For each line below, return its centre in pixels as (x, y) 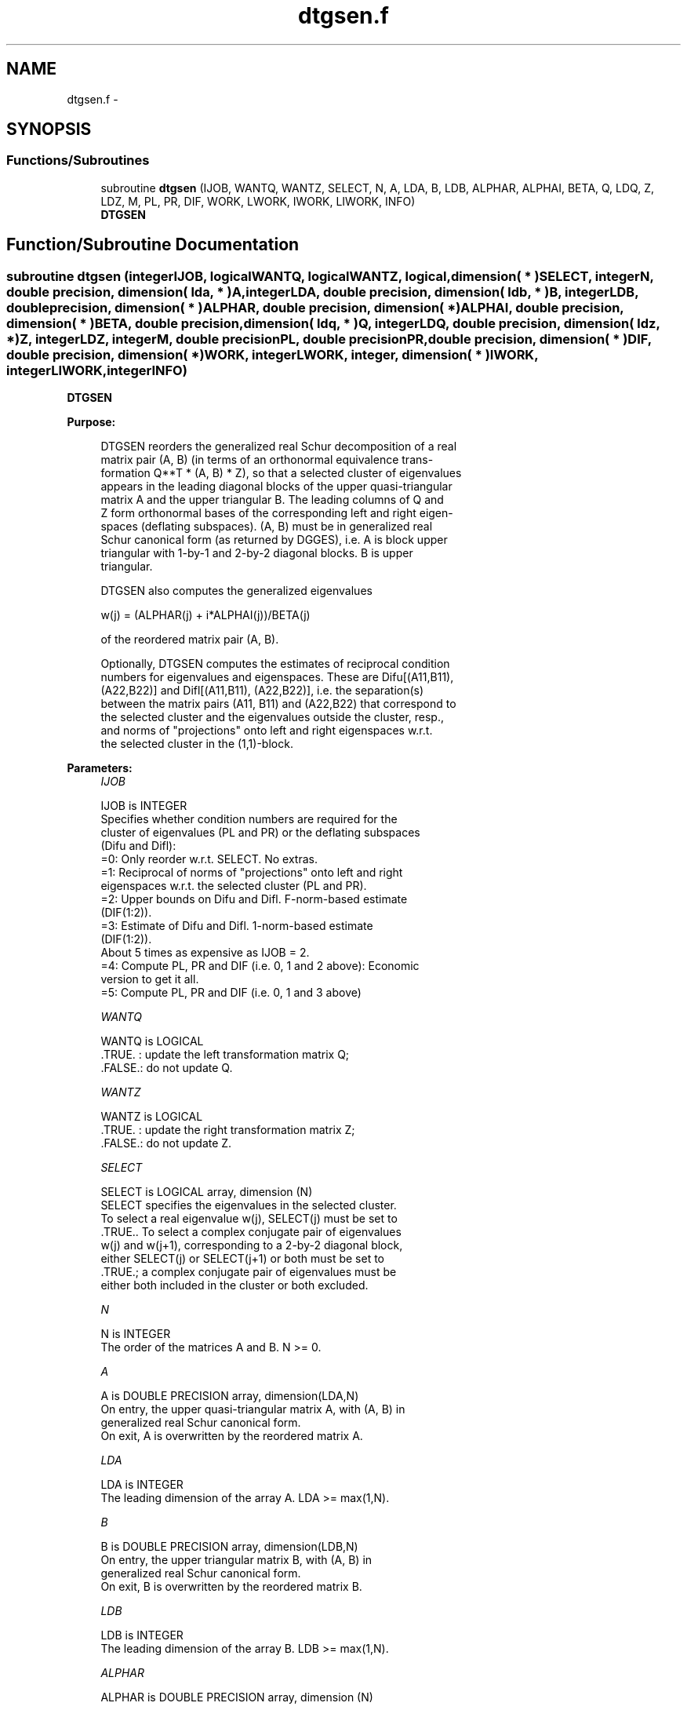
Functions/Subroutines (78, 160)
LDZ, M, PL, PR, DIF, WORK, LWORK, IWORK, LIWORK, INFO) (258, 201)
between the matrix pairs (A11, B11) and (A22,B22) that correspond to (278, 704)
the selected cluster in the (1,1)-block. (197, 744)
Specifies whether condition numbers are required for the (249, 819)
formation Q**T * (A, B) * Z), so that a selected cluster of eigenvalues (281, 473)
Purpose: (91, 422)
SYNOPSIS (49, 129)
